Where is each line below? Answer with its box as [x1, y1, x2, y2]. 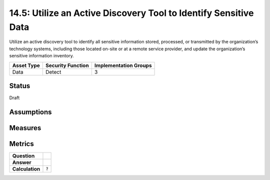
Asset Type [12, 62, 40, 69]
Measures [9, 124, 41, 132]
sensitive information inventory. [9, 53, 74, 59]
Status [9, 81, 30, 90]
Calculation [12, 165, 40, 172]
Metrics [9, 140, 34, 148]
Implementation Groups [94, 62, 152, 69]
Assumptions [9, 108, 52, 116]
